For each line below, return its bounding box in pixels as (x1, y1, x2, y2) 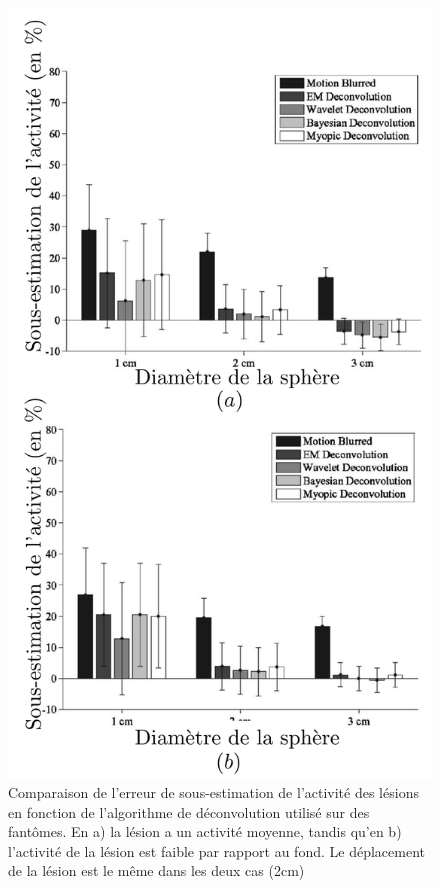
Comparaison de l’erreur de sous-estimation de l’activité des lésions (8, 782, 419, 803)
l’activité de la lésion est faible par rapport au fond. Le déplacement (8, 840, 425, 861)
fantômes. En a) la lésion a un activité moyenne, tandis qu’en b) (8, 821, 402, 842)
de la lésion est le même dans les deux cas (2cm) (8, 860, 305, 881)
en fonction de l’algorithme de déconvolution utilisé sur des (8, 801, 370, 822)
